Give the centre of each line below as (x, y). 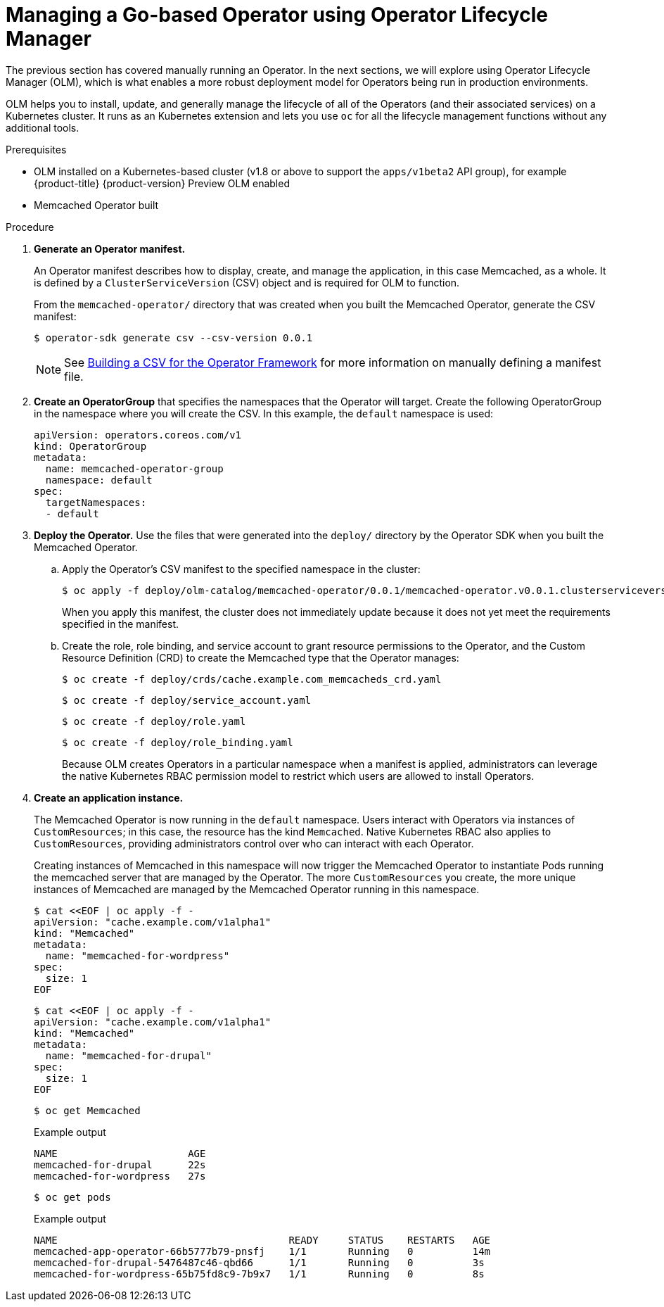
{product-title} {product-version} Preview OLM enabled (162, 183)
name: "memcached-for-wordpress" (138, 955)
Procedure (30, 227)
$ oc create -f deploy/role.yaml (154, 721)
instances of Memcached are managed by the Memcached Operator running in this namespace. (257, 889)
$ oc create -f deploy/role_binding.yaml (178, 742)
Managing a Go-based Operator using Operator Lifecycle (277, 15)
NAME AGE (120, 1153)
